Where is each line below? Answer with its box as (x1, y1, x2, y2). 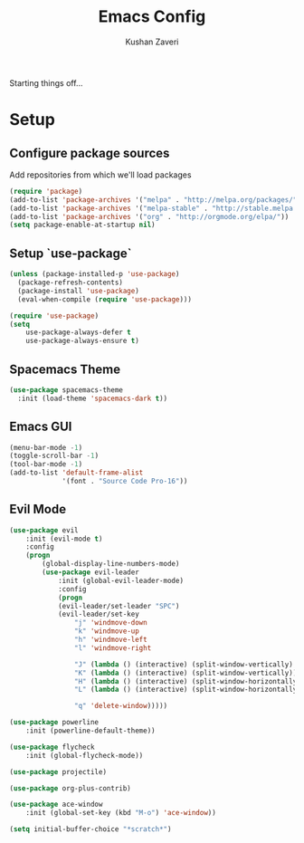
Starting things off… (9, 77, 83, 88)
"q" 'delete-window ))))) (73, 702, 168, 711)
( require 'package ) (9, 187, 83, 196)
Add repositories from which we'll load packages (9, 169, 192, 180)
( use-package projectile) (9, 767, 107, 776)
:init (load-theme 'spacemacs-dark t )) (17, 394, 168, 403)
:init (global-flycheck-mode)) (25, 751, 144, 760)
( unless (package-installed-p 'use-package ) (9, 270, 180, 279)
